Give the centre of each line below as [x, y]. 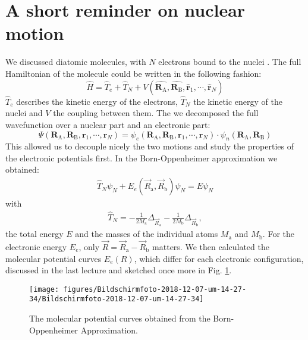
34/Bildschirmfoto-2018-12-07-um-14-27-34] [117, 299]
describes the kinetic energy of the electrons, [97, 101]
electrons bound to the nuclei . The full [230, 62]
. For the [278, 234]
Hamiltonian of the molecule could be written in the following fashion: [133, 73]
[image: [44, 289]
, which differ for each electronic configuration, [219, 258]
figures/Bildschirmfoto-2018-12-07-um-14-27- [155, 289]
